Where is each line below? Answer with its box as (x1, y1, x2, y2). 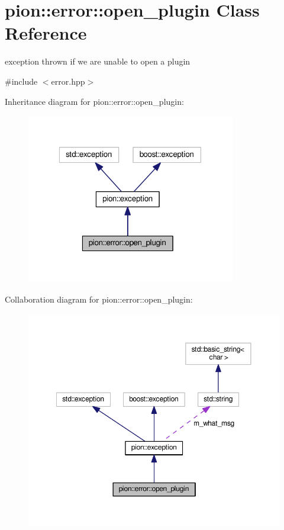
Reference (5, 21, 87, 45)
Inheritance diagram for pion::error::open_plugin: (5, 95, 184, 107)
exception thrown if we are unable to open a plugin (5, 55, 191, 68)
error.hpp (51, 75, 85, 87)
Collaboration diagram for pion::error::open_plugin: (5, 293, 193, 306)
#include (5, 75, 38, 87)
